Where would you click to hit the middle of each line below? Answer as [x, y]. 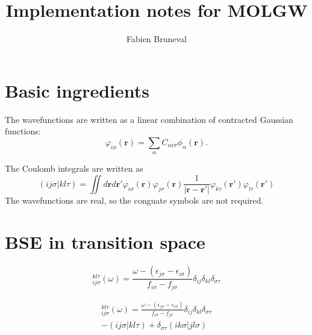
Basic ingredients [77, 90]
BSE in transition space [105, 242]
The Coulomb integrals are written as [74, 168]
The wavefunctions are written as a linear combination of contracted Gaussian [149, 119]
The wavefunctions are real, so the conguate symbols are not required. [134, 200]
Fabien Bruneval [156, 39]
